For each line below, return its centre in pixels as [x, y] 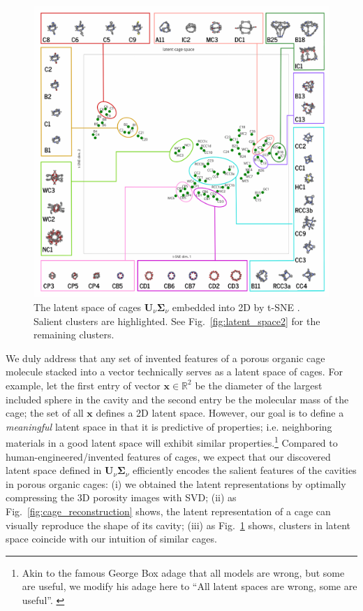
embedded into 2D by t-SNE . [236, 307]
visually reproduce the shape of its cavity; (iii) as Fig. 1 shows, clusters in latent [178, 525]
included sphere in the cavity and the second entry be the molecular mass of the [177, 399]
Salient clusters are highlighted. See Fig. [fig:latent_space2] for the [177, 321]
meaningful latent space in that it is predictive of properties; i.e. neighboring [169, 426]
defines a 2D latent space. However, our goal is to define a [220, 413]
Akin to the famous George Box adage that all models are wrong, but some [183, 572]
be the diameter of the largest [259, 385]
